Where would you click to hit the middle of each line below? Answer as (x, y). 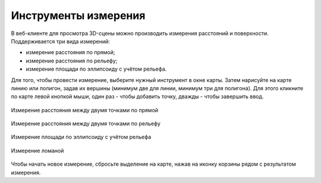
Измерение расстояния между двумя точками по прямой (85, 110)
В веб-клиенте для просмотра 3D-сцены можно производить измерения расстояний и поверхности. (140, 33)
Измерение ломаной (37, 150)
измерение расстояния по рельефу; (72, 61)
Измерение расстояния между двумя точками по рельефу (86, 124)
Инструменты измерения (78, 15)
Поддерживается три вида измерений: (60, 41)
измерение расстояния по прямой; (70, 52)
